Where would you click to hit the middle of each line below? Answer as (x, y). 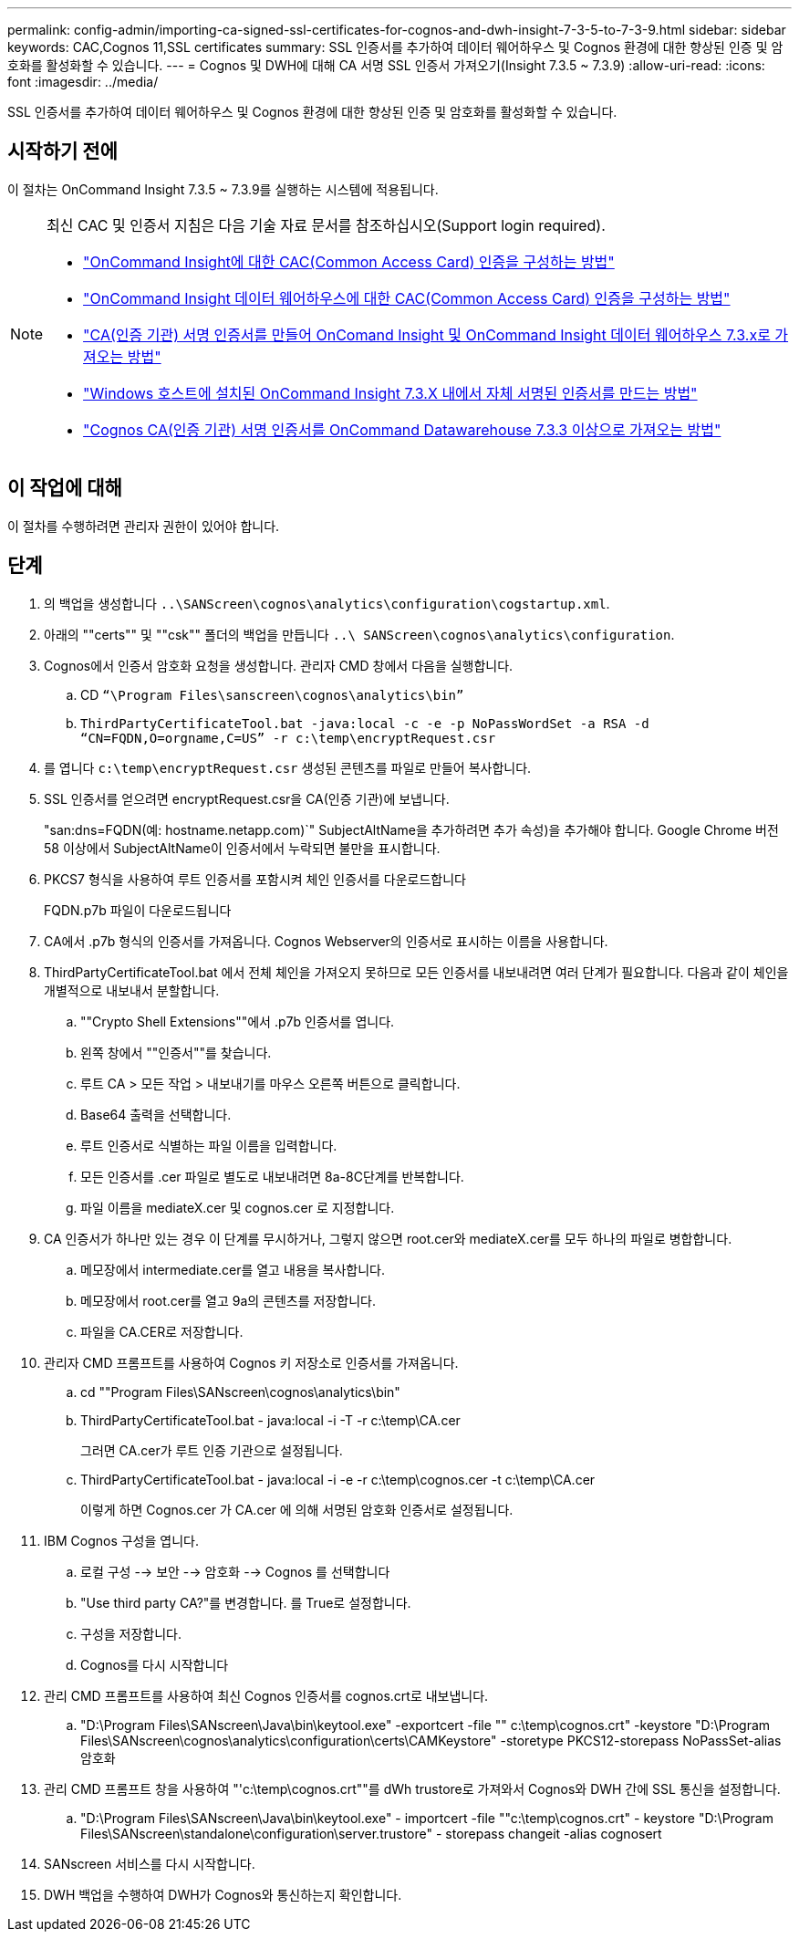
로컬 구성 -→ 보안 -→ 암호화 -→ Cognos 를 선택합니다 (235, 1571)
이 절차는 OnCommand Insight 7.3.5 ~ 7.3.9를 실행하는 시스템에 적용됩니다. (223, 189)
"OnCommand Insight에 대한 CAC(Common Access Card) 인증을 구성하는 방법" (349, 261)
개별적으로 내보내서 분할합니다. (132, 990)
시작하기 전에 (62, 151)
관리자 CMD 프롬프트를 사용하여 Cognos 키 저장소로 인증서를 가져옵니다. (251, 1362)
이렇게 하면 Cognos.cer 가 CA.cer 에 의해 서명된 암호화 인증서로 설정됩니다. (297, 1509)
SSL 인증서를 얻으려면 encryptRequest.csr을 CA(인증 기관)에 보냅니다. (247, 798)
